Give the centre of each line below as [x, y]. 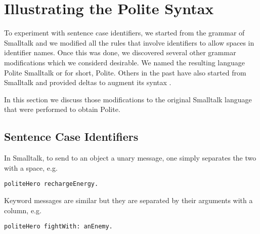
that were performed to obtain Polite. [62, 109]
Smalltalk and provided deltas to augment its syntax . [88, 82]
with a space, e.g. [31, 167]
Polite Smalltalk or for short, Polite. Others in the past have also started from [125, 72]
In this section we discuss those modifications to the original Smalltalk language [128, 99]
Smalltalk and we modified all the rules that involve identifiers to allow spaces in [129, 42]
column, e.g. [23, 210]
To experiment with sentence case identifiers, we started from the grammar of [124, 33]
